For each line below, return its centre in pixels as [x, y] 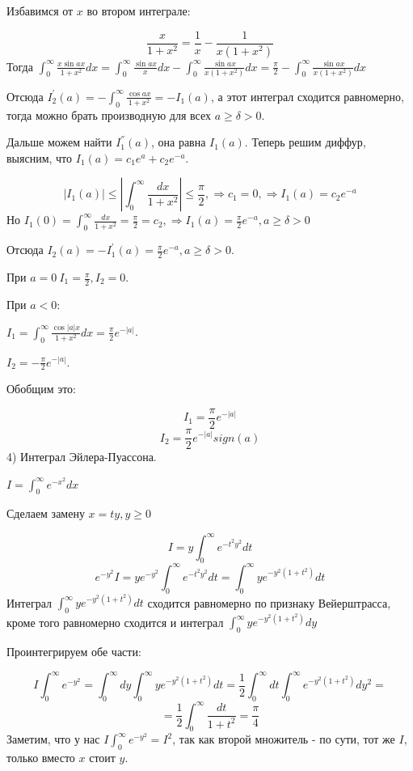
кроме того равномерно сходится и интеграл [115, 622]
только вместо [41, 758]
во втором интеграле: [139, 11]
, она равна [178, 142]
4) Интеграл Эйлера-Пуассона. [82, 457]
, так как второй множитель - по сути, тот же [284, 739]
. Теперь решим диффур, [305, 142]
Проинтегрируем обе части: [74, 652]
